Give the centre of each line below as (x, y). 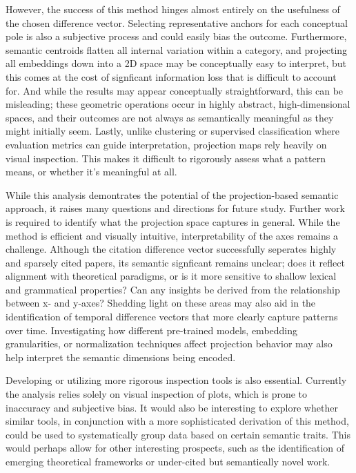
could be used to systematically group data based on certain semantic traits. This (178, 434)
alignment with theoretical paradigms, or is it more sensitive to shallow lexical (171, 276)
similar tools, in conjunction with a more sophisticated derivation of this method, (177, 421)
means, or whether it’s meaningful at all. (91, 172)
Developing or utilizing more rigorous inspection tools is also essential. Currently (176, 380)
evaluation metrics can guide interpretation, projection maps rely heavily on (166, 144)
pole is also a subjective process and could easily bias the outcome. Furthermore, (176, 36)
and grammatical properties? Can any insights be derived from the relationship (173, 289)
